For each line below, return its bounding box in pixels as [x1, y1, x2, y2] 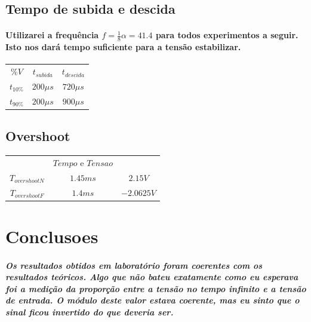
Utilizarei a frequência [5, 29, 99, 41]
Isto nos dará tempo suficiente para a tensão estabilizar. [5, 41, 241, 53]
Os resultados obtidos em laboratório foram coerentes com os [5, 259, 263, 271]
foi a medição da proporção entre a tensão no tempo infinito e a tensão [5, 282, 306, 295]
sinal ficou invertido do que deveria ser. [5, 306, 174, 318]
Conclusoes [5, 223, 98, 248]
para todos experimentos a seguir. [155, 29, 298, 41]
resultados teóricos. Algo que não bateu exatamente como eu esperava [5, 271, 298, 283]
